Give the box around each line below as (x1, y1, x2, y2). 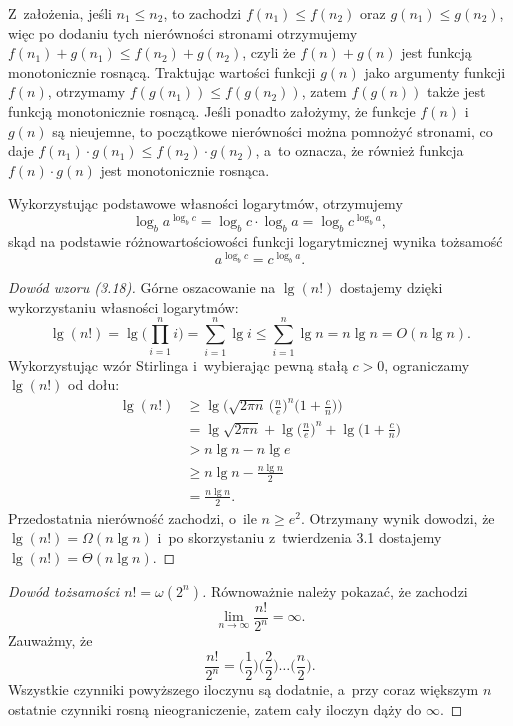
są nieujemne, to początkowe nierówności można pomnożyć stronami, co (52, 120, 493, 141)
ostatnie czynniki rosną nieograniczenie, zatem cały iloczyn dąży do (8, 698, 422, 719)
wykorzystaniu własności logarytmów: (8, 296, 239, 317)
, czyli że (242, 42, 296, 63)
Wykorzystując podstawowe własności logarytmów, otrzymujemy (8, 193, 403, 214)
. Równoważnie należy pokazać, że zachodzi (201, 580, 468, 601)
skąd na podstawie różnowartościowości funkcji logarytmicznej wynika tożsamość (8, 231, 503, 252)
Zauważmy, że (8, 630, 93, 651)
